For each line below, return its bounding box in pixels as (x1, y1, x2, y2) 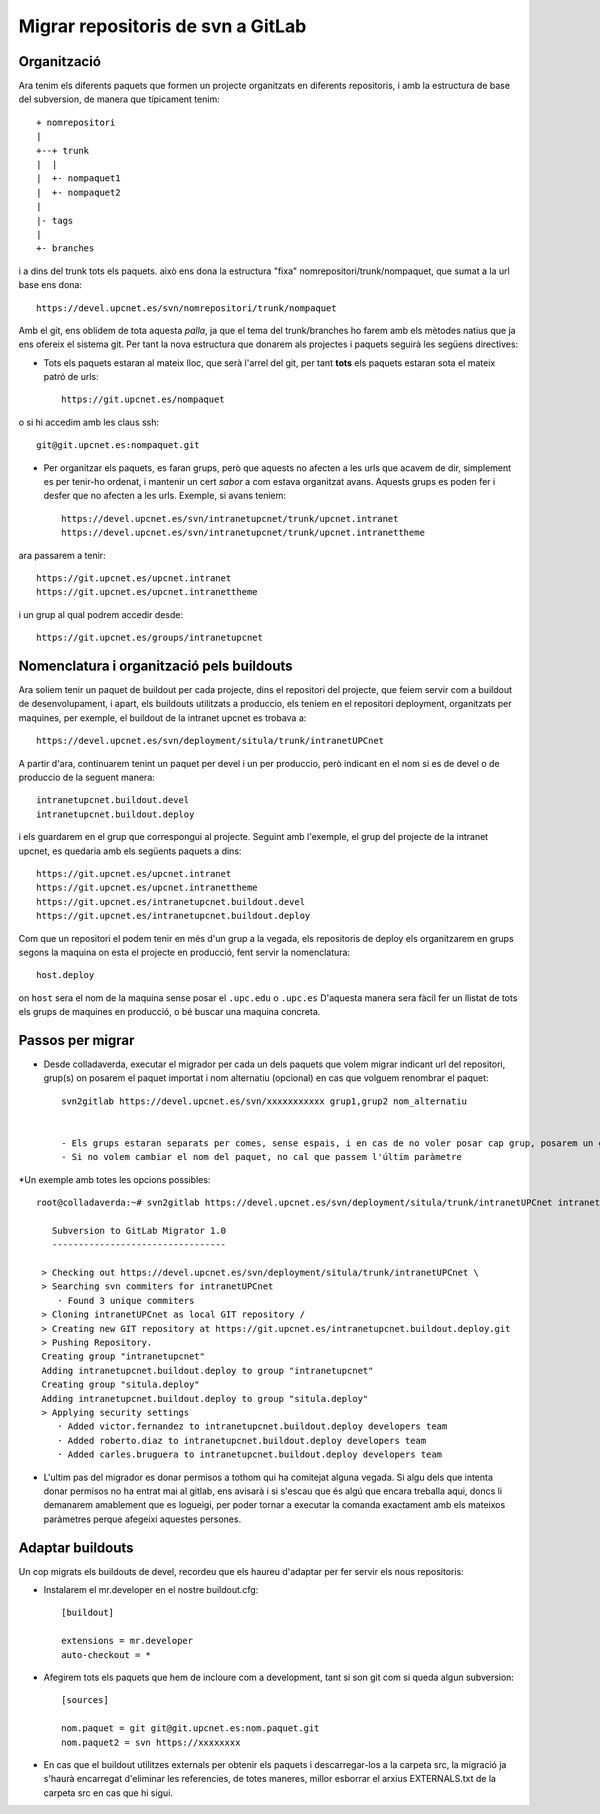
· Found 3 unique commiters (56, 1295, 195, 1306)
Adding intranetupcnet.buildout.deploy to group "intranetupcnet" (41, 1365, 374, 1376)
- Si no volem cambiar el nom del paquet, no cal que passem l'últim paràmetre (61, 1151, 462, 1163)
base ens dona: (18, 279, 82, 291)
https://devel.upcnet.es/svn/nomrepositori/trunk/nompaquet (36, 302, 337, 314)
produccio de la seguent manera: (18, 771, 155, 784)
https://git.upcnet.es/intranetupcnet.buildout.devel (36, 896, 305, 907)
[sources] (61, 1695, 109, 1706)
